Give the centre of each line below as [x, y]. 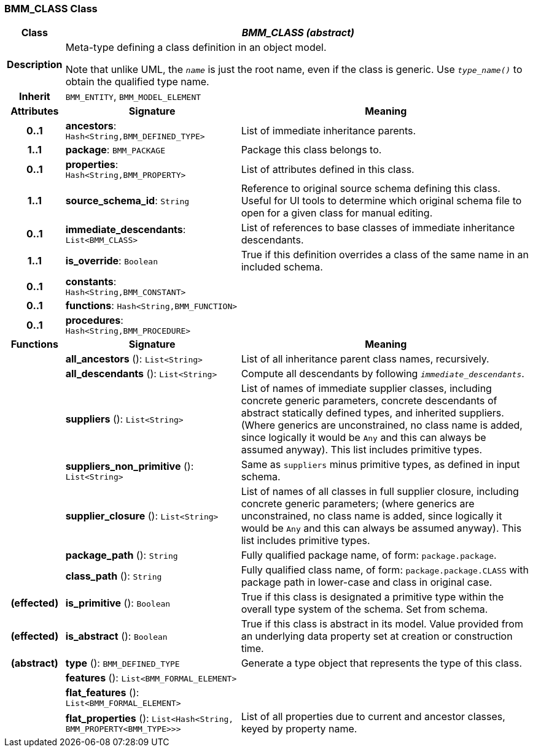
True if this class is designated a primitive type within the [372, 597]
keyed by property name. [299, 729]
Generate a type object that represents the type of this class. [382, 663]
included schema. [282, 267]
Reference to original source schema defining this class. [371, 189]
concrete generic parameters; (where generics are [358, 504]
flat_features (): [102, 693]
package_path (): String [122, 555]
